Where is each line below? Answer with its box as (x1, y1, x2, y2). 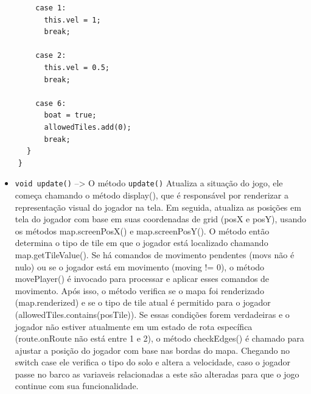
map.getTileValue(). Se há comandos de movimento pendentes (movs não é (15, 248, 295, 261)
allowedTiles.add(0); (44, 122, 131, 132)
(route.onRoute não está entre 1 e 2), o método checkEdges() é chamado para (15, 332, 304, 345)
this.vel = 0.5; (44, 63, 110, 72)
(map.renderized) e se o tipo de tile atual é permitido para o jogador (15, 296, 271, 309)
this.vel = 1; (44, 15, 101, 24)
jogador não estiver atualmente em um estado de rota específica (15, 320, 253, 332)
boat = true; (44, 111, 97, 120)
